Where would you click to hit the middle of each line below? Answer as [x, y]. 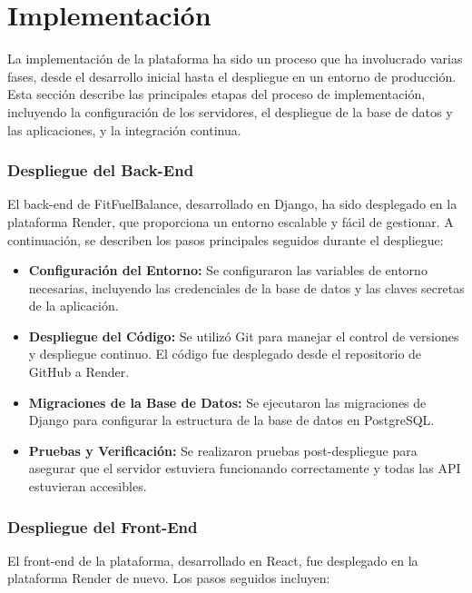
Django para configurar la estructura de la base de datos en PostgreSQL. [231, 420]
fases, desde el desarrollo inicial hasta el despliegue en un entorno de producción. [232, 76]
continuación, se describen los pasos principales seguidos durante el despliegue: [226, 239]
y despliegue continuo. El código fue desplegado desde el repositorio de [225, 354]
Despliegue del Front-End [103, 526]
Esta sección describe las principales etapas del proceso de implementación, [216, 94]
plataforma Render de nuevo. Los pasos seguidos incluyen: [169, 578]
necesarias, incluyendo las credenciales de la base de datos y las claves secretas [246, 287]
